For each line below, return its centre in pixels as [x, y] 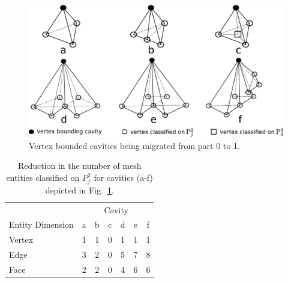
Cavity [116, 209]
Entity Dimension [41, 224]
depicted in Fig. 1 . [79, 190]
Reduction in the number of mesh [79, 166]
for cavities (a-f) [123, 178]
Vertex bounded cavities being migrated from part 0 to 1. [134, 145]
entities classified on [43, 178]
